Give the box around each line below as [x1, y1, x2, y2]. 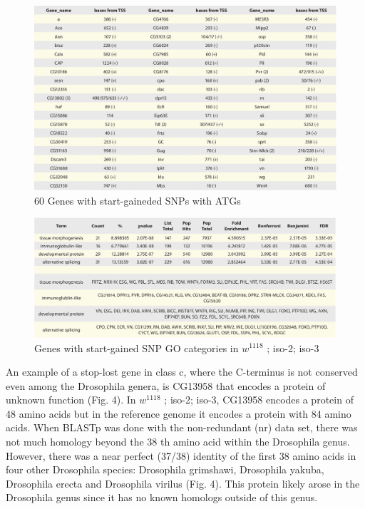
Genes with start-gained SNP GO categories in [34, 340, 239, 355]
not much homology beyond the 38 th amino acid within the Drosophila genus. [6, 434, 350, 449]
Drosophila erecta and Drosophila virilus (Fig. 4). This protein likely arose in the [6, 475, 360, 490]
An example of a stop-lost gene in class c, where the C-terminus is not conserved [6, 364, 358, 379]
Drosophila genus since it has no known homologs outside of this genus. [6, 490, 318, 505]
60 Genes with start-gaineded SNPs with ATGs [34, 192, 241, 207]
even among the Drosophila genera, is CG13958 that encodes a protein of [6, 378, 326, 393]
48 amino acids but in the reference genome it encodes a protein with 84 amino [6, 406, 351, 421]
